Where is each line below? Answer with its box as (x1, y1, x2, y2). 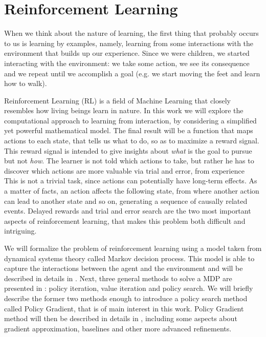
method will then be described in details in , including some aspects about (4, 313, 237, 324)
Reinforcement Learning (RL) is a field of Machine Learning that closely (4, 95, 231, 106)
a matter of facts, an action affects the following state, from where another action (4, 185, 259, 196)
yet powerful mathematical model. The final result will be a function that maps (4, 125, 253, 136)
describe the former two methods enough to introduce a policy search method (4, 292, 248, 303)
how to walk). (4, 78, 47, 89)
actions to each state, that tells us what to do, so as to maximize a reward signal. (4, 135, 259, 146)
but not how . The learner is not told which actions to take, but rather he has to (4, 155, 254, 166)
